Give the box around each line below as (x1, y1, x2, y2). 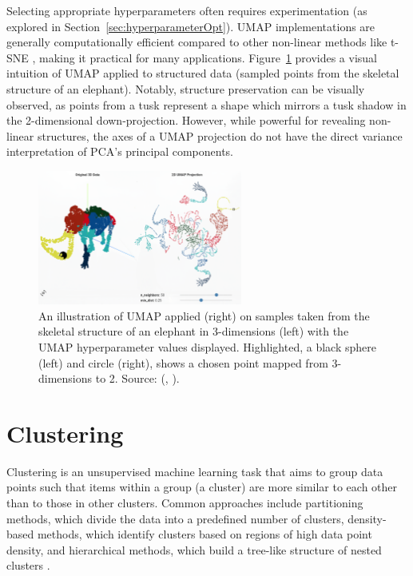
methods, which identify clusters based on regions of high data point (37, 526, 372, 542)
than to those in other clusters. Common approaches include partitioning (6, 495, 363, 510)
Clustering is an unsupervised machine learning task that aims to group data (6, 463, 383, 479)
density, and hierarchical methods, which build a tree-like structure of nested (6, 541, 382, 558)
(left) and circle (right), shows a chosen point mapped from (38, 354, 328, 371)
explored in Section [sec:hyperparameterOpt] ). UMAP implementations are (6, 18, 375, 34)
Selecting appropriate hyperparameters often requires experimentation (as (6, 2, 367, 18)
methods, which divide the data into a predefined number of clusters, (6, 510, 344, 526)
